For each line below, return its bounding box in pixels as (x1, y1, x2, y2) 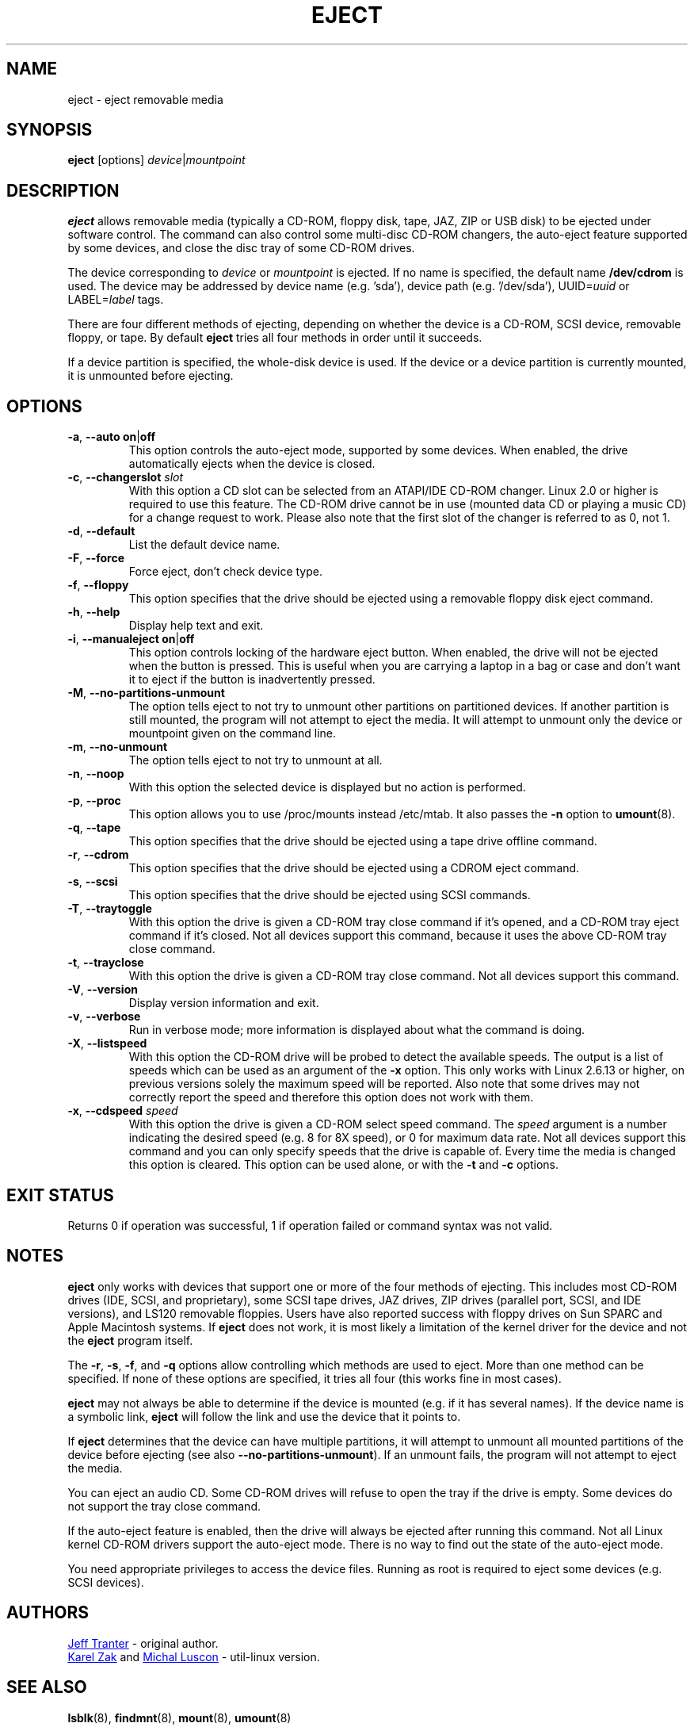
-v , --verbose (67, 1009, 141, 1024)
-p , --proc (67, 794, 121, 808)
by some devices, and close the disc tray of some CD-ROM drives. (67, 241, 415, 255)
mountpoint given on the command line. (128, 726, 337, 741)
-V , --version (67, 982, 138, 997)
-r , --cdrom (67, 848, 129, 862)
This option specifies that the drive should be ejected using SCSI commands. (128, 888, 531, 902)
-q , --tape (67, 821, 121, 835)
